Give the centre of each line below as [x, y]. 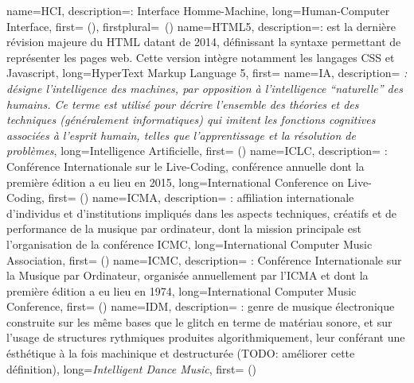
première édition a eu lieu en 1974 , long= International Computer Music [182, 290]
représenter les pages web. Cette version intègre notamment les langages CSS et [201, 57]
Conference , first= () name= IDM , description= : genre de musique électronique [201, 306]
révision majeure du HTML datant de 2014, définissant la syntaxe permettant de [204, 42]
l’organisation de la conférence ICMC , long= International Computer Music [189, 244]
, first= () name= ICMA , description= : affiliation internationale [197, 197]
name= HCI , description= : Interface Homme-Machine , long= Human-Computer [198, 10]
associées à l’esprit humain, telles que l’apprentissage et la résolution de [181, 135]
